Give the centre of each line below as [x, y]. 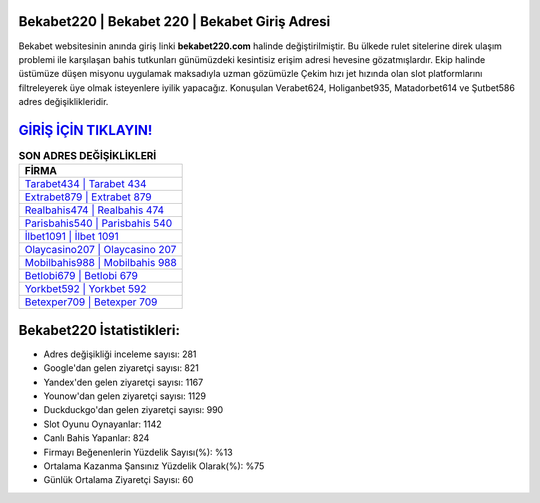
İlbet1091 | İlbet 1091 [71, 237]
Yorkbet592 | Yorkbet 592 [85, 289]
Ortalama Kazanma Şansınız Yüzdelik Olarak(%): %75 [154, 466]
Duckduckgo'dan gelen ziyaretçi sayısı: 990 [133, 410]
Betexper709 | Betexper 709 [91, 302]
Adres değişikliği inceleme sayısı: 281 [120, 354]
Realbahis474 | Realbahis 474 [94, 210]
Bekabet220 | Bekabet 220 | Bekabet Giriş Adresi [174, 21]
